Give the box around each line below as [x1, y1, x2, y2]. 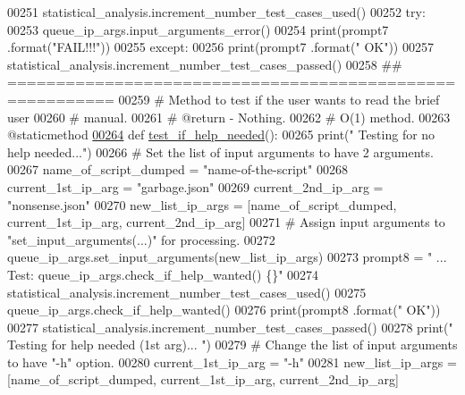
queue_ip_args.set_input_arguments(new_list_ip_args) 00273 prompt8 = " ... [7, 248, 447, 266]
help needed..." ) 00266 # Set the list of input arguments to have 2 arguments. [7, 142, 434, 161]
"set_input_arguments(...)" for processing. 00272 [7, 230, 275, 248]
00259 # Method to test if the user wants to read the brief [118, 89, 440, 108]
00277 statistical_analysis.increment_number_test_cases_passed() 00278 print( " [7, 317, 453, 336]
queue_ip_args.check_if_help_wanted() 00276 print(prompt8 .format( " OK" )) [7, 300, 441, 319]
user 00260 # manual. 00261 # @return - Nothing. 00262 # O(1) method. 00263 [7, 107, 451, 126]
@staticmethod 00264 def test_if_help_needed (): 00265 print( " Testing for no [7, 125, 435, 144]
